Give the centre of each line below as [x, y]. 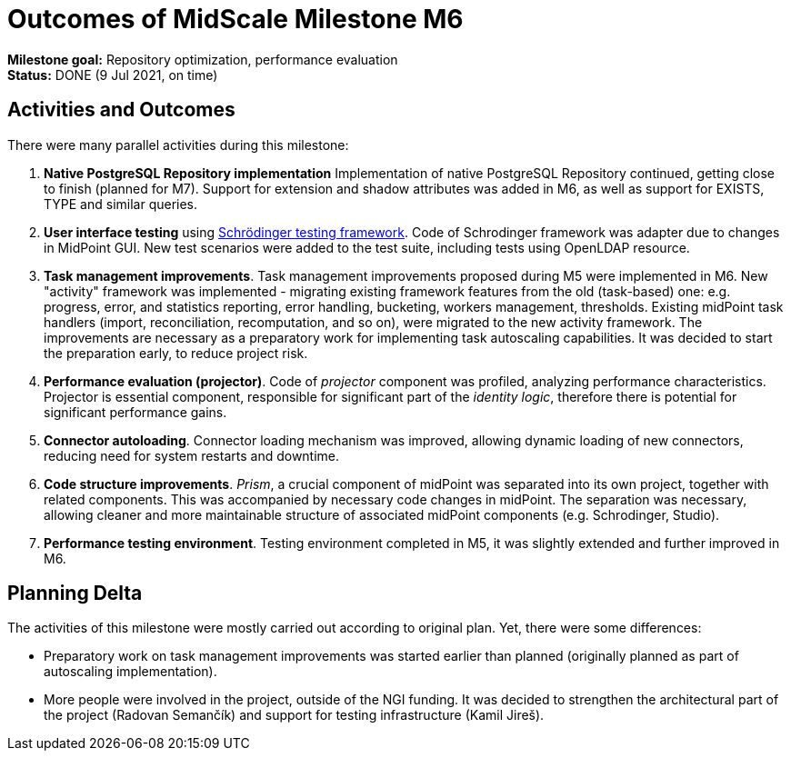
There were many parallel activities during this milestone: [178, 145]
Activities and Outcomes [121, 110]
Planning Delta [75, 593]
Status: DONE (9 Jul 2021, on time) [113, 75]
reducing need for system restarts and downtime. [192, 455]
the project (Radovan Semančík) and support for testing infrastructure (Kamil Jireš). [294, 715]
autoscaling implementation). [130, 672]
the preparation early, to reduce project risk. [176, 353]
